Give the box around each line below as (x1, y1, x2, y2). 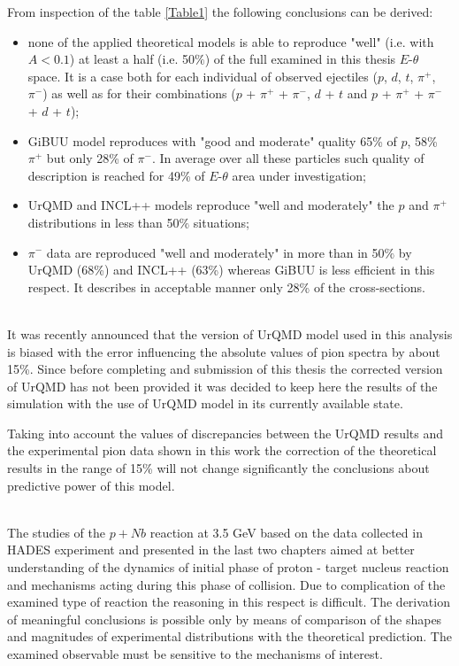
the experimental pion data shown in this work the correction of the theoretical (7, 441, 437, 460)
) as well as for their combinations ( (42, 84, 236, 103)
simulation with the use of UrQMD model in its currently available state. (7, 394, 403, 413)
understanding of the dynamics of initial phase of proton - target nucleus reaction (7, 558, 449, 577)
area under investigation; (232, 166, 366, 184)
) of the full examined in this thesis (204, 50, 396, 68)
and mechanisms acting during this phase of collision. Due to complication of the (7, 575, 446, 593)
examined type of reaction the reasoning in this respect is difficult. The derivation (7, 592, 450, 611)
